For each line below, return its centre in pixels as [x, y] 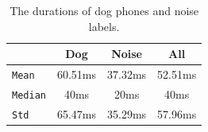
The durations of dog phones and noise [104, 10]
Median [29, 95]
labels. [104, 26]
